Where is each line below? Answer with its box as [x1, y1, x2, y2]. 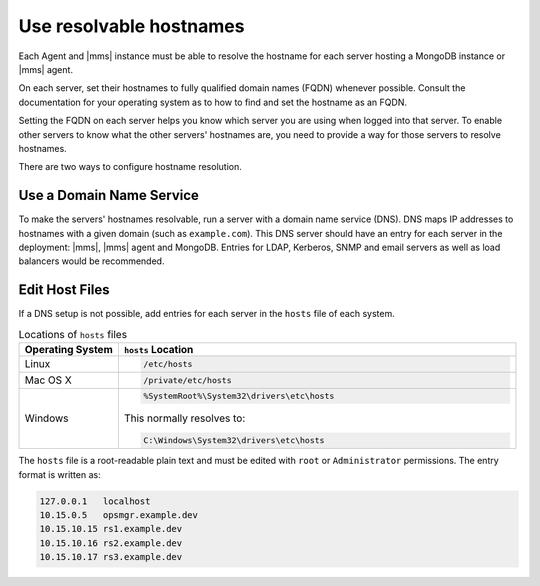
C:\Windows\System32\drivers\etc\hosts [143, 435, 325, 446]
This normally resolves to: [123, 411, 246, 425]
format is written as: [18, 468, 101, 480]
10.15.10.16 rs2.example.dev [39, 537, 183, 549]
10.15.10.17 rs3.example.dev [39, 551, 183, 563]
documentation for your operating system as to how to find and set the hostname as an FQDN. [18, 96, 407, 108]
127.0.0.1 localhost [39, 495, 151, 507]
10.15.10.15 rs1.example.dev [39, 523, 183, 535]
